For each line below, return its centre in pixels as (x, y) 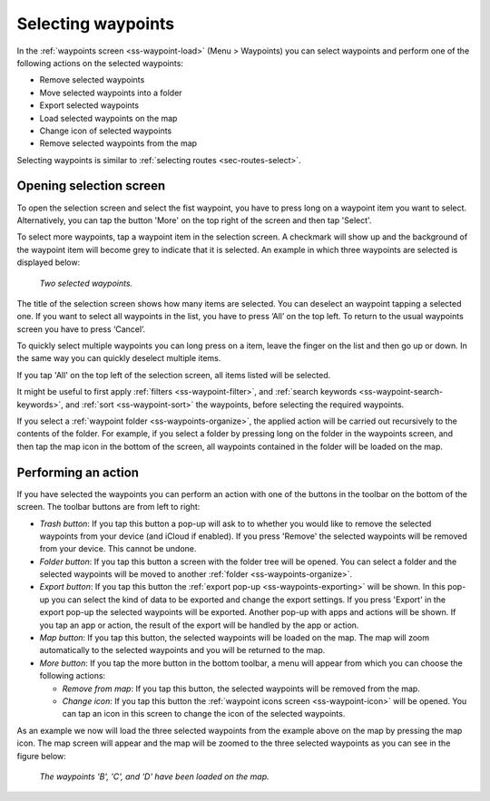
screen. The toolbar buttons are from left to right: (108, 507)
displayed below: (49, 262)
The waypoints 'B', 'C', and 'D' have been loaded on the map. (154, 777)
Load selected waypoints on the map (108, 118)
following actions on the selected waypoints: (100, 63)
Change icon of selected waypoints (106, 131)
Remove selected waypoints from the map (118, 143)
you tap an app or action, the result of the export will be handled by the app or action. (199, 625)
